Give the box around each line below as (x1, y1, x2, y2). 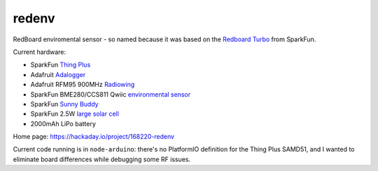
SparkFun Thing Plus (30, 60, 91, 69)
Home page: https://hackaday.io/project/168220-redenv (13, 132, 175, 141)
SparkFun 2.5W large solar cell (30, 109, 119, 118)
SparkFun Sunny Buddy (30, 100, 99, 108)
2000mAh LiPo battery (30, 119, 96, 128)
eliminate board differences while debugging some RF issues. (13, 155, 191, 163)
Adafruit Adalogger (30, 70, 86, 78)
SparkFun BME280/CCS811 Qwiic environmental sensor (30, 90, 191, 98)
